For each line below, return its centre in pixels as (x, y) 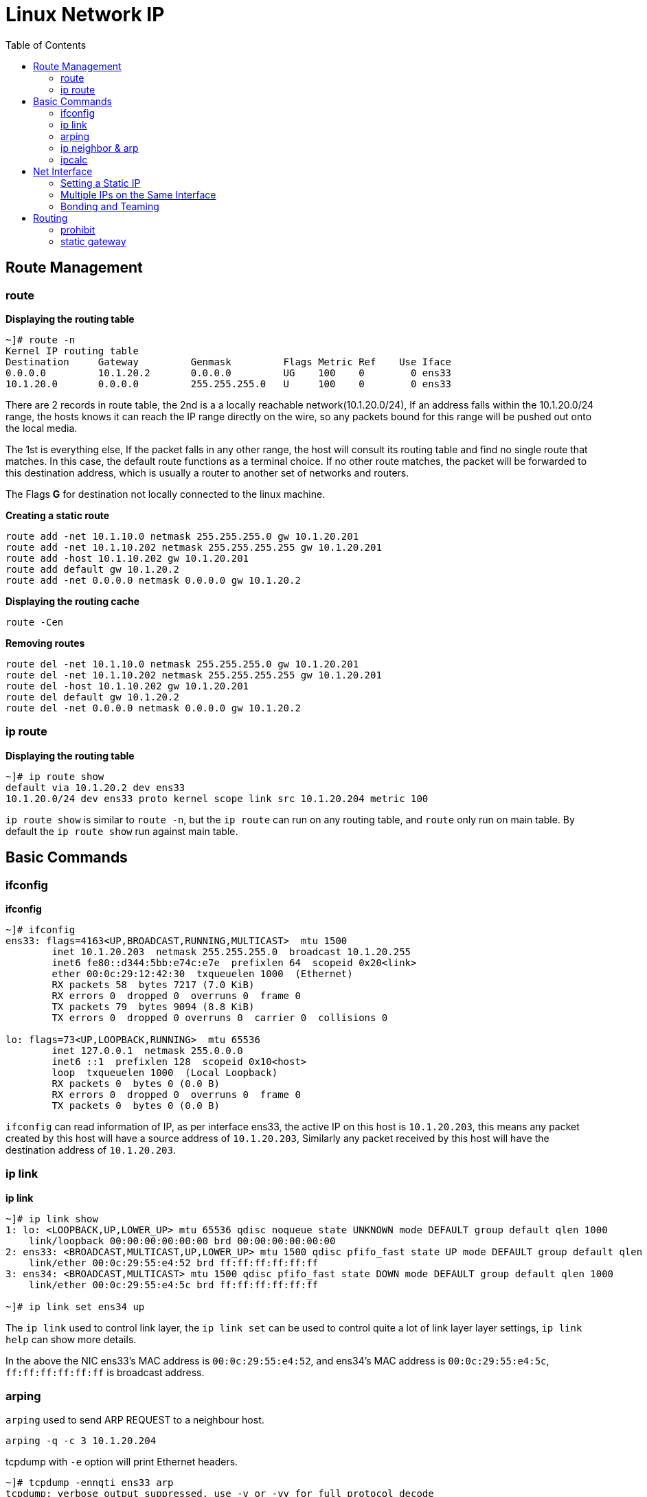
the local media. (42, 428)
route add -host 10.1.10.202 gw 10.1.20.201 (127, 558)
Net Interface (63, 171)
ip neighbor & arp (100, 148)
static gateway (93, 241)
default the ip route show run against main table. (122, 831)
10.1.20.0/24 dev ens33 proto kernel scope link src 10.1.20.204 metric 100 (217, 798)
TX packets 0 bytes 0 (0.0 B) (136, 1105)
